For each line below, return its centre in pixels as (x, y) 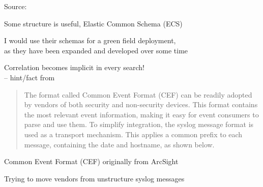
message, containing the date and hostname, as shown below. (119, 144)
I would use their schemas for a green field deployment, (90, 40)
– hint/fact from (30, 77)
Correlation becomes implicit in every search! (75, 67)
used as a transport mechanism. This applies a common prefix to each (133, 134)
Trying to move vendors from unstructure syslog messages (94, 178)
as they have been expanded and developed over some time (96, 50)
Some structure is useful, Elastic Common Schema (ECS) (93, 23)
